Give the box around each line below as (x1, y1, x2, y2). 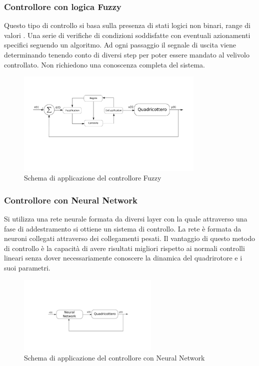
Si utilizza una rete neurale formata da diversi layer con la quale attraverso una (4, 213, 247, 224)
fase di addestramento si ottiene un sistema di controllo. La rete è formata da (4, 223, 241, 233)
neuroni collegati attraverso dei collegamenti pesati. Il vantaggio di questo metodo (4, 233, 255, 243)
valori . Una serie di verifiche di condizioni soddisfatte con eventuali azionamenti (4, 29, 250, 40)
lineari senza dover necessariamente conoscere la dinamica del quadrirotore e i (4, 252, 242, 263)
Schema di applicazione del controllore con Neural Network (24, 352, 205, 362)
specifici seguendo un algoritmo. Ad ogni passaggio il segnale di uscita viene (4, 39, 236, 50)
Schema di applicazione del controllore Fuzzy (24, 172, 161, 183)
